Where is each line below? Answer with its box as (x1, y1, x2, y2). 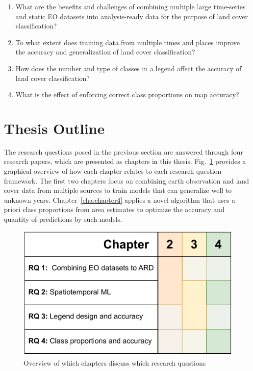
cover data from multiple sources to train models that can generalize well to (4, 185, 232, 195)
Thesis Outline (4, 118, 105, 138)
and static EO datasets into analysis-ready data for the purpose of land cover (15, 11, 248, 21)
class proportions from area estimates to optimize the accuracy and (23, 204, 225, 214)
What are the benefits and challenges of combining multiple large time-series (15, 1, 246, 11)
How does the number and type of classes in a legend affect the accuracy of (15, 63, 242, 73)
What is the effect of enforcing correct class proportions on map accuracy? (15, 89, 239, 100)
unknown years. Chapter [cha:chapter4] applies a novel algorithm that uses (4, 194, 229, 205)
